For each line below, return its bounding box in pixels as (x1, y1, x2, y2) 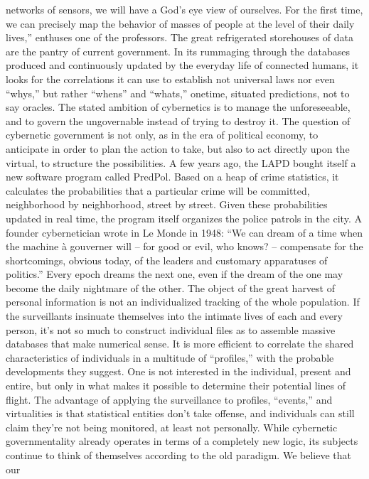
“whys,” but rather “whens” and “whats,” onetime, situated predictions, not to (6, 85, 350, 100)
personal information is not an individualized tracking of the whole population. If (6, 294, 360, 309)
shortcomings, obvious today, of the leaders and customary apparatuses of (6, 252, 328, 267)
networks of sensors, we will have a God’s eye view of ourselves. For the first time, (6, 2, 363, 16)
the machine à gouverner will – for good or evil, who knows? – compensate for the (6, 239, 363, 254)
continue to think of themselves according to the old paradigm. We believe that (6, 448, 351, 462)
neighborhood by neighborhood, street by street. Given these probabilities (6, 197, 328, 212)
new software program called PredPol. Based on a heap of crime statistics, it (6, 169, 339, 184)
